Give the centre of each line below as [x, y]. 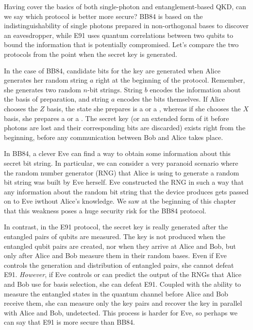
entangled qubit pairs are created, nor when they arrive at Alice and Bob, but [120, 246]
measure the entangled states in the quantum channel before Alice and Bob [116, 293]
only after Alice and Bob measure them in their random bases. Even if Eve [115, 255]
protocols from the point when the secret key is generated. [91, 54]
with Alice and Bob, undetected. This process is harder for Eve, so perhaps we [121, 312]
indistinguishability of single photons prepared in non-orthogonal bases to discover [126, 26]
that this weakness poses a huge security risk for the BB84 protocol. [105, 210]
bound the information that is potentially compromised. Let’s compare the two [121, 44]
